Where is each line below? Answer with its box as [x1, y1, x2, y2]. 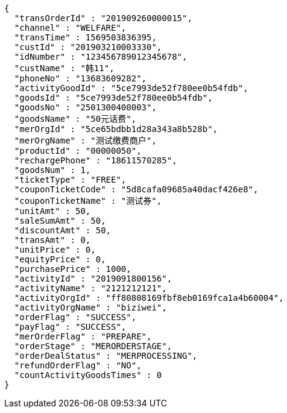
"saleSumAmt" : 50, [14, 216, 106, 225]
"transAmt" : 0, [14, 235, 91, 245]
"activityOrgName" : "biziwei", [14, 303, 167, 312]
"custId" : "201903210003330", [14, 42, 162, 52]
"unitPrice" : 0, [14, 245, 96, 254]
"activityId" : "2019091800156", [14, 274, 172, 283]
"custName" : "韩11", [14, 63, 115, 73]
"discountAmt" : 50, [14, 225, 112, 235]
